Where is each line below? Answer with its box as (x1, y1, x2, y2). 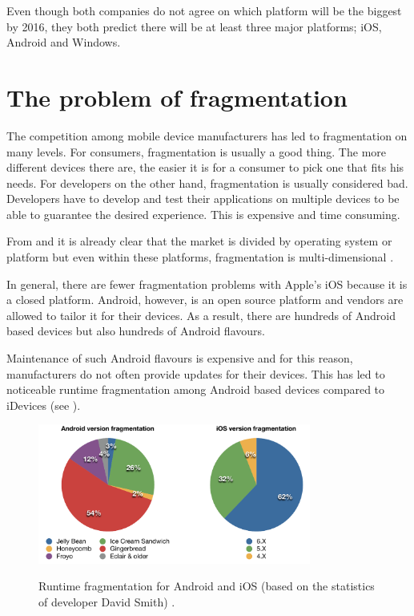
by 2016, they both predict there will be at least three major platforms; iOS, (6, 18, 382, 34)
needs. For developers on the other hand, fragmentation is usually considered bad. (6, 174, 408, 191)
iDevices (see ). (6, 396, 81, 413)
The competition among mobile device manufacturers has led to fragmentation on (6, 127, 408, 144)
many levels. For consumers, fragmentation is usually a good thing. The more (6, 143, 387, 160)
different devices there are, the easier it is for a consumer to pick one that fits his (6, 159, 404, 176)
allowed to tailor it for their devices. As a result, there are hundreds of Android (6, 306, 396, 323)
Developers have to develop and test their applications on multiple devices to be (6, 190, 400, 207)
